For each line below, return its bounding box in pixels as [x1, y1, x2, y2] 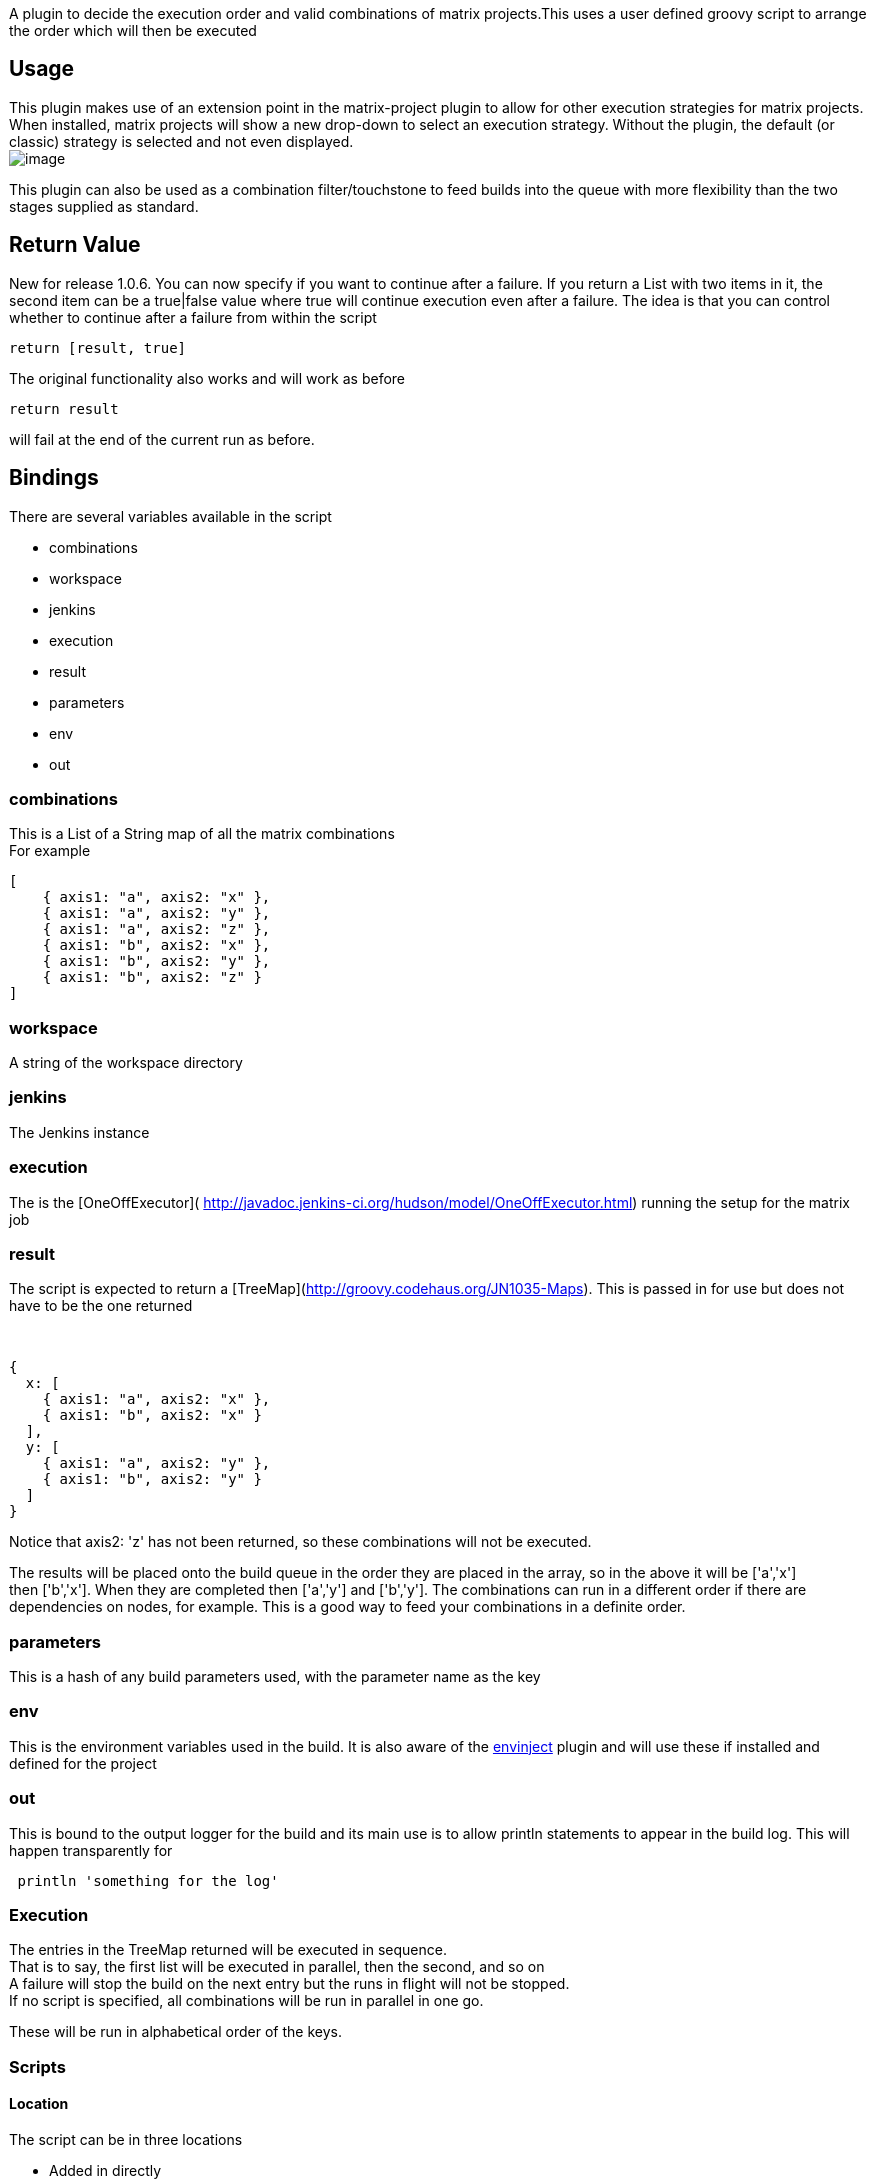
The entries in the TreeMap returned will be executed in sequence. [9, 1941, 447, 1959]
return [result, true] [9, 339, 187, 356]
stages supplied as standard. [9, 197, 199, 215]
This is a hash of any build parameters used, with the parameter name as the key [9, 1668, 541, 1686]
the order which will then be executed [9, 22, 257, 39]
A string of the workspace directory [9, 1054, 243, 1072]
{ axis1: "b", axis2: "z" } [42, 969, 262, 986]
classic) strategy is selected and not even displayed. [9, 132, 354, 150]
